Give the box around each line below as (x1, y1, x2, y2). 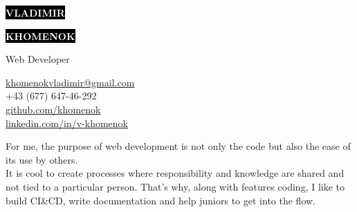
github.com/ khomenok (6, 102, 101, 116)
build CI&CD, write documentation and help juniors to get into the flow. (6, 193, 315, 207)
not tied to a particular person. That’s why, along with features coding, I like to (6, 179, 345, 193)
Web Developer (6, 52, 70, 66)
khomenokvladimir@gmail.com (6, 75, 135, 89)
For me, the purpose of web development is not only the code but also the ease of (6, 139, 351, 153)
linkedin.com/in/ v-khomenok (6, 115, 128, 130)
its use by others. (6, 152, 78, 166)
